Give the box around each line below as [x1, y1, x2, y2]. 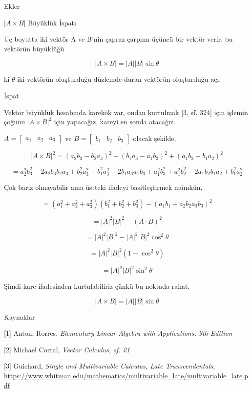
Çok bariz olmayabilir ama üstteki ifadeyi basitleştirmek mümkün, [4, 182, 203, 192]
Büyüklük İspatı [28, 17, 76, 27]
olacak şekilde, [133, 133, 176, 143]
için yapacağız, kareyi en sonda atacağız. [54, 116, 175, 127]
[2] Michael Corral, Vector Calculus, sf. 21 [4, 344, 130, 354]
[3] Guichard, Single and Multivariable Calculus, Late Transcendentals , [4, 361, 215, 371]
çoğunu [4, 116, 25, 127]
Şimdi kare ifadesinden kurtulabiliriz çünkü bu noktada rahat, [4, 281, 190, 291]
